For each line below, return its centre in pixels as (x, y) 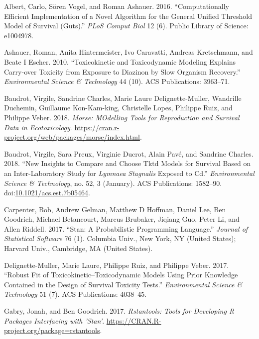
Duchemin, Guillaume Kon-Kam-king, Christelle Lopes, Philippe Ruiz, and (118, 108)
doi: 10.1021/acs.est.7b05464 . (47, 193)
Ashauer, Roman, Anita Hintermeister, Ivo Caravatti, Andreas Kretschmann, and (129, 52)
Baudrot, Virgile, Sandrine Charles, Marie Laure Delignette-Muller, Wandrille (123, 98)
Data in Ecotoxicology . (38, 127)
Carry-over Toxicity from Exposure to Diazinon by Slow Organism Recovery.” (122, 71)
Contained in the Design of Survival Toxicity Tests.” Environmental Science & (123, 284)
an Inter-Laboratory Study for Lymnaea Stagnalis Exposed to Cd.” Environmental (129, 173)
